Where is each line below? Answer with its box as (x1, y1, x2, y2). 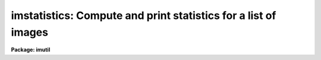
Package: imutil (11, 46, 51, 53)
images (11, 26, 49, 39)
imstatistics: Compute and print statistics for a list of (11, 9, 276, 22)
